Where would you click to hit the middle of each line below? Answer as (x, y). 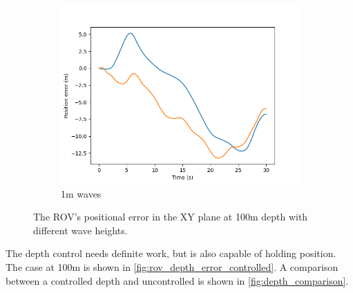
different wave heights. (80, 230)
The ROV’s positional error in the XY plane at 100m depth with (171, 217)
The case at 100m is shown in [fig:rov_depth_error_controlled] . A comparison (172, 266)
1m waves (81, 193)
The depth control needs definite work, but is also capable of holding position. (171, 253)
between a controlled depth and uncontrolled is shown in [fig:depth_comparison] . (177, 280)
